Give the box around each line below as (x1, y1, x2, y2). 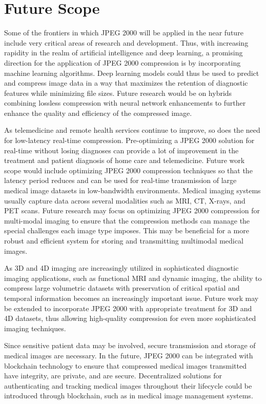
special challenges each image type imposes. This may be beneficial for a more (4, 225, 249, 236)
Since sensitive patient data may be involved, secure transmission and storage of (4, 340, 256, 351)
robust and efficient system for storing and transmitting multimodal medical (4, 235, 243, 246)
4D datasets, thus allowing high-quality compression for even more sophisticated (4, 313, 256, 324)
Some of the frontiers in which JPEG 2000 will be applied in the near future (4, 27, 243, 38)
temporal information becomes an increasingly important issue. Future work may (4, 292, 259, 303)
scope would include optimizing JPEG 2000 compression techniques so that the (4, 165, 253, 175)
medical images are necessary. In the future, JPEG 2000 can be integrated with (4, 350, 253, 360)
